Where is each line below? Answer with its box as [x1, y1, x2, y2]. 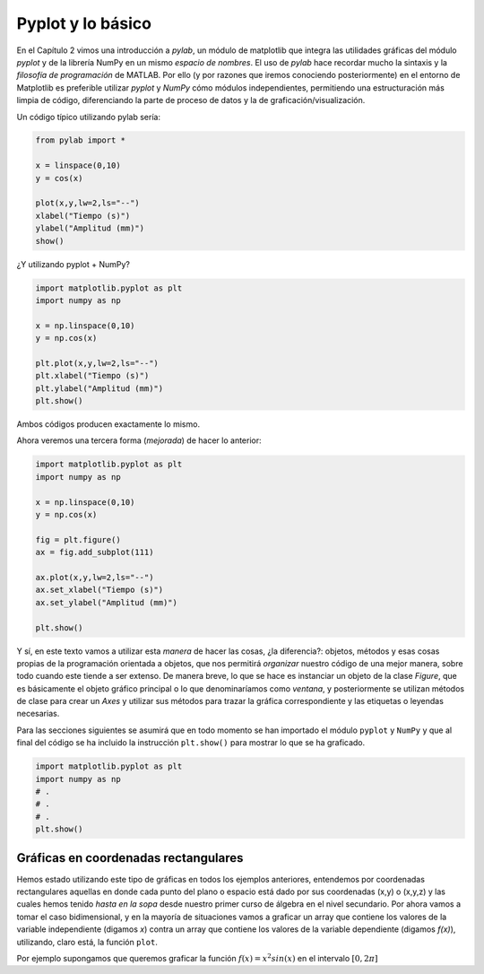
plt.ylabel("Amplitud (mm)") [35, 383, 164, 394]
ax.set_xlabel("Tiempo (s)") [35, 585, 164, 596]
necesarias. [16, 709, 60, 719]
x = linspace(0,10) [35, 161, 121, 170]
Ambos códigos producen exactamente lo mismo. [16, 419, 201, 430]
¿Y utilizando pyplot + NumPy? [16, 258, 130, 269]
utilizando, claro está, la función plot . [16, 936, 159, 947]
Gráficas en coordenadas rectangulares [16, 850, 244, 865]
